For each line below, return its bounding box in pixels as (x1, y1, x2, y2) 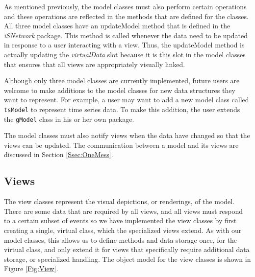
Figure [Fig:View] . (4, 263, 58, 274)
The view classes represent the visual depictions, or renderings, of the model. (4, 196, 235, 207)
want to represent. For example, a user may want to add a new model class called (4, 94, 249, 105)
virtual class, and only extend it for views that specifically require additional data (4, 244, 250, 254)
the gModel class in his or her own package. (4, 114, 134, 124)
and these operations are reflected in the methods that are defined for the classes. (4, 11, 249, 21)
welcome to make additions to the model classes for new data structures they (4, 85, 235, 95)
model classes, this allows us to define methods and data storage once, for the (4, 234, 237, 245)
